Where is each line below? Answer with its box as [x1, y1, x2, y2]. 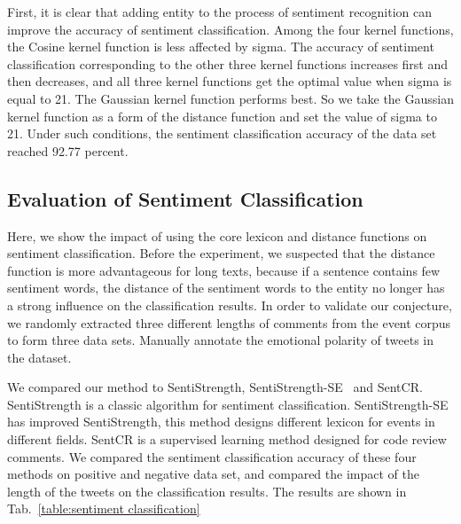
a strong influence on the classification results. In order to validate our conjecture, [7, 295, 452, 314]
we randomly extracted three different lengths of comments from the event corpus [7, 313, 451, 332]
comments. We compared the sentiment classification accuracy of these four [7, 447, 417, 465]
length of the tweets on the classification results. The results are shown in [7, 481, 407, 500]
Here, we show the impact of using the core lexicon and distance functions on [7, 226, 427, 245]
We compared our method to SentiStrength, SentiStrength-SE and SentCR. [7, 378, 423, 396]
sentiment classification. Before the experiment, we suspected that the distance [7, 244, 435, 262]
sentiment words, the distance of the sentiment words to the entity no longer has [7, 278, 445, 297]
